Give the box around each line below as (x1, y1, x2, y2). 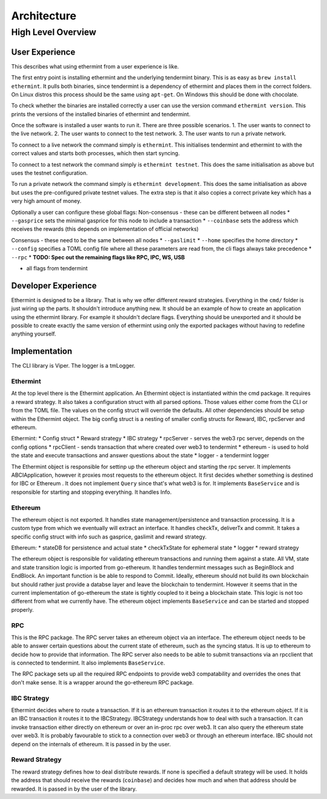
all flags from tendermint (26, 264, 88, 272)
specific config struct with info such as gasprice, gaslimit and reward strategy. (11, 533, 207, 540)
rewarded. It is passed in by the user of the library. (11, 785, 137, 792)
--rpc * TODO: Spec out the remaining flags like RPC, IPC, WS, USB (11, 253, 185, 260)
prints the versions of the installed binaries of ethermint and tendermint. (11, 110, 191, 118)
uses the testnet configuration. (11, 170, 88, 177)
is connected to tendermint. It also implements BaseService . (11, 659, 165, 666)
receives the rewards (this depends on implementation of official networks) (11, 225, 199, 233)
